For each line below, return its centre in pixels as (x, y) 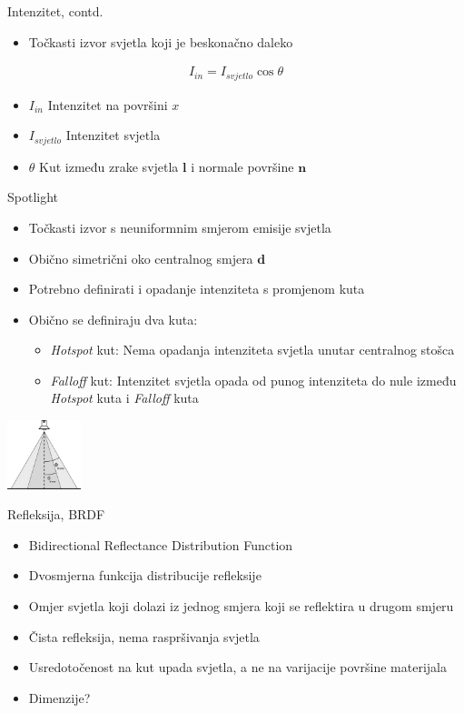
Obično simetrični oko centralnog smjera (141, 258)
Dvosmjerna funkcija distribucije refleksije (145, 575)
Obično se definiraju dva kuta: (113, 319)
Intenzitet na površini (108, 104)
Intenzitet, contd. (55, 11)
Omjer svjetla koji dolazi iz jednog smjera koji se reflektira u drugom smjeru (241, 606)
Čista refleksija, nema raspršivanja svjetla (144, 636)
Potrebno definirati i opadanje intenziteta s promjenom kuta (197, 289)
